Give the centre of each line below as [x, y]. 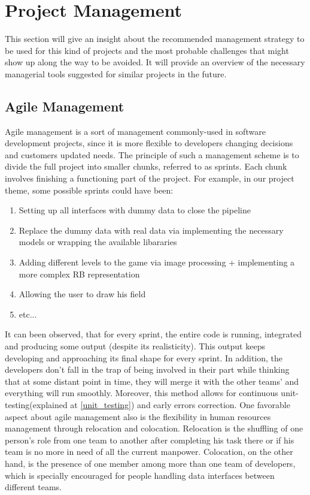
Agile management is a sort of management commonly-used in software [135, 131]
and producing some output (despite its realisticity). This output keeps [135, 346]
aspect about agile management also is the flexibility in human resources [138, 416]
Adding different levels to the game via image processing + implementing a [157, 262]
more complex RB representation [79, 274]
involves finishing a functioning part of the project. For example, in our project [150, 178]
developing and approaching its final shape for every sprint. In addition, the [144, 357]
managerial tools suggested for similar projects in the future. [116, 73]
